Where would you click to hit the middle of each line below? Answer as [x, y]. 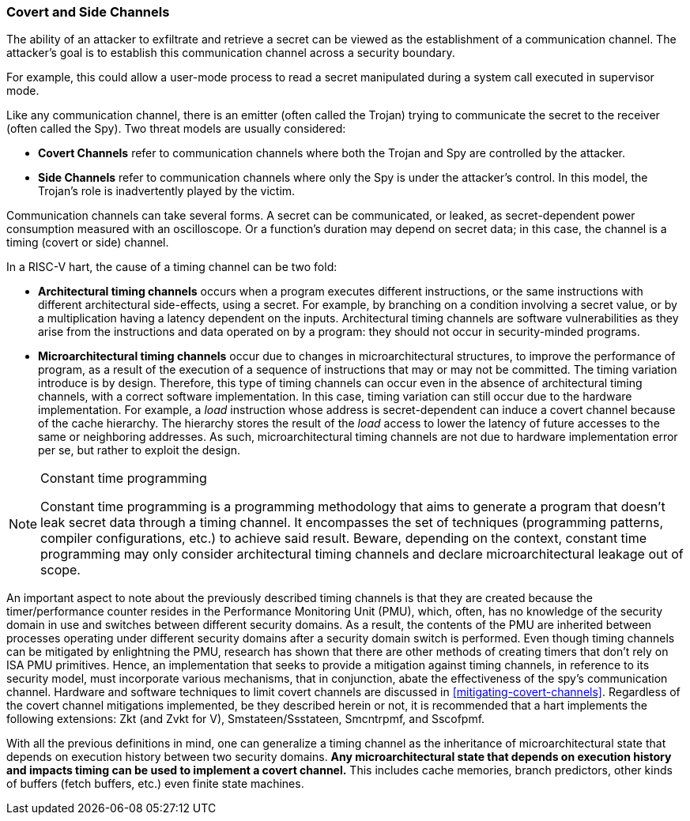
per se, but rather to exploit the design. [140, 450]
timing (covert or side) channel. [88, 243]
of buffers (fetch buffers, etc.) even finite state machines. [155, 784]
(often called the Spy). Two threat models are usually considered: [176, 129]
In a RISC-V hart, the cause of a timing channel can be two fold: [172, 267]
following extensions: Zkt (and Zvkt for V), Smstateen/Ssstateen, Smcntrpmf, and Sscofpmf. [246, 719]
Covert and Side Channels [88, 12]
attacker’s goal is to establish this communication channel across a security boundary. [231, 53]
